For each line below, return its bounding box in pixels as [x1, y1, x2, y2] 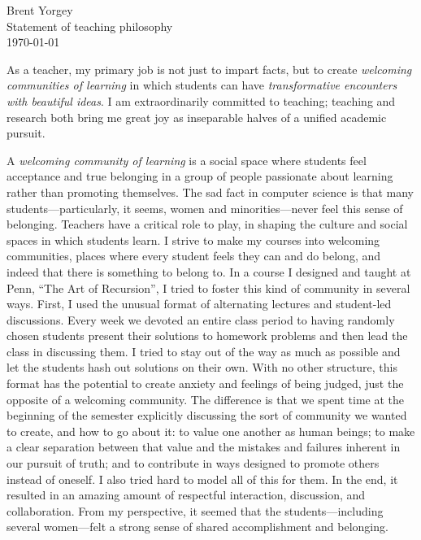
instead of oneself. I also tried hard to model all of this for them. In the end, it [7, 470, 398, 487]
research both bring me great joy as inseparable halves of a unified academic [7, 108, 387, 125]
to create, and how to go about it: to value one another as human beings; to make [7, 422, 415, 439]
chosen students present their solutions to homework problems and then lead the [7, 327, 408, 344]
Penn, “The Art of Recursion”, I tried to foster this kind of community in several [7, 279, 410, 296]
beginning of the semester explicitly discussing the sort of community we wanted [7, 407, 407, 424]
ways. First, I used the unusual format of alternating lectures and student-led [7, 295, 392, 312]
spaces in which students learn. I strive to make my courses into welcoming [7, 231, 380, 248]
